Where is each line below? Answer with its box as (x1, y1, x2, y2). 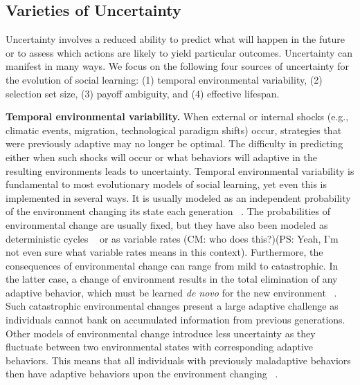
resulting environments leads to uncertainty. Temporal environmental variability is (6, 163, 354, 178)
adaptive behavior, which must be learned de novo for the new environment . (6, 285, 337, 299)
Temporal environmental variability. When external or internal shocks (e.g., (6, 109, 349, 124)
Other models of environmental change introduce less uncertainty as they (6, 326, 316, 340)
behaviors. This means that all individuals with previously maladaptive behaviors (6, 353, 351, 367)
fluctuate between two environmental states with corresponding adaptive (6, 339, 314, 354)
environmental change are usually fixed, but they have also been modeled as (6, 217, 328, 232)
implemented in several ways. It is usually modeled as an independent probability (6, 190, 351, 205)
